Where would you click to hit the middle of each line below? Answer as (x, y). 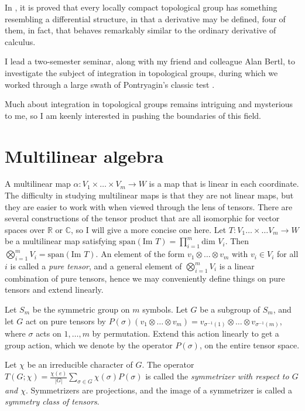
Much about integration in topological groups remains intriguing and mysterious (149, 104)
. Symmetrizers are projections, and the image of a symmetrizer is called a (159, 390)
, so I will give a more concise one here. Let (149, 229)
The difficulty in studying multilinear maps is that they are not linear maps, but (149, 195)
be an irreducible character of (80, 364)
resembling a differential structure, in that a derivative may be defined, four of (145, 18)
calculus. (20, 41)
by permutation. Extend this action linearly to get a (186, 333)
